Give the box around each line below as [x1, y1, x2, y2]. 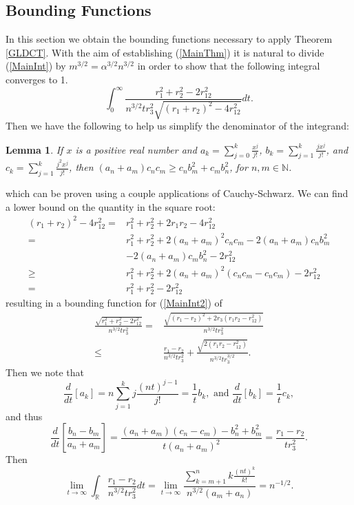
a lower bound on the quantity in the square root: [6, 199, 216, 214]
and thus [6, 409, 43, 423]
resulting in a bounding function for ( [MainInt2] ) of [6, 296, 222, 310]
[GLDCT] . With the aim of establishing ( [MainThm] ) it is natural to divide [6, 45, 324, 59]
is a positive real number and [75, 142, 197, 156]
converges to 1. [6, 72, 68, 86]
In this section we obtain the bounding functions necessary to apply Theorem [6, 32, 333, 46]
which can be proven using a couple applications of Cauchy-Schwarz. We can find [6, 186, 348, 200]
